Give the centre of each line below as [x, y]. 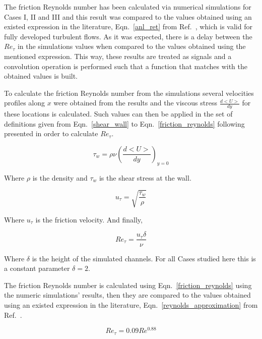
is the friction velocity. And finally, [89, 219]
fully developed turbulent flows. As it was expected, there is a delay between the [128, 36]
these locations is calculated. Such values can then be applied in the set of [118, 114]
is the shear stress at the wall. [145, 177]
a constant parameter [37, 268]
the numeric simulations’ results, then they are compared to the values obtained [127, 295]
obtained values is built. [41, 76]
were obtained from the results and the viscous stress [135, 103]
